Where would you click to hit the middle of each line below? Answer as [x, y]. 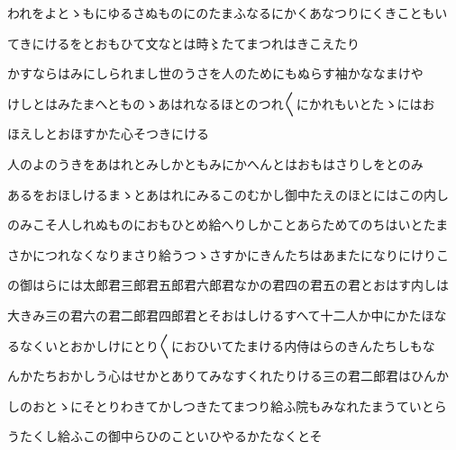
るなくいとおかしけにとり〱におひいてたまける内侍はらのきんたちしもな [221, 345]
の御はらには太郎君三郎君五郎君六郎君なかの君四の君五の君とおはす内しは [228, 285]
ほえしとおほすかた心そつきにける [108, 134]
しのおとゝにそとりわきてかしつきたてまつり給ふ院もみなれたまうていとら [227, 405]
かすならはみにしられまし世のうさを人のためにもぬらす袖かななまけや [215, 73]
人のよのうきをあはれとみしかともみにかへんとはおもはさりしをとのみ [215, 163]
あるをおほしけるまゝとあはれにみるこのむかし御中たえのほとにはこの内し [228, 194]
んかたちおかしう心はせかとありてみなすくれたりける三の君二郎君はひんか [228, 376]
